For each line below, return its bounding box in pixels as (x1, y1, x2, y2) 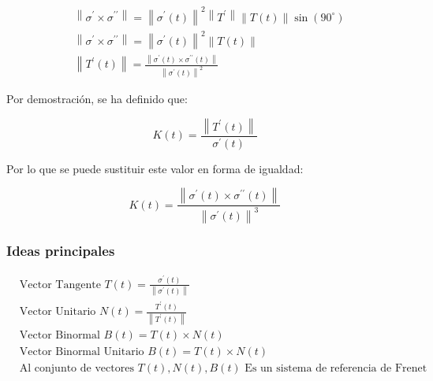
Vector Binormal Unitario (19, 346, 144, 357)
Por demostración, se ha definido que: (6, 91, 188, 107)
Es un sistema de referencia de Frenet (244, 362, 427, 374)
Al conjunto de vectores (19, 362, 134, 374)
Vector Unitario (19, 306, 96, 318)
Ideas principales (6, 240, 115, 260)
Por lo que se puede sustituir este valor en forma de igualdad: (6, 160, 304, 176)
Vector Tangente (19, 279, 101, 290)
